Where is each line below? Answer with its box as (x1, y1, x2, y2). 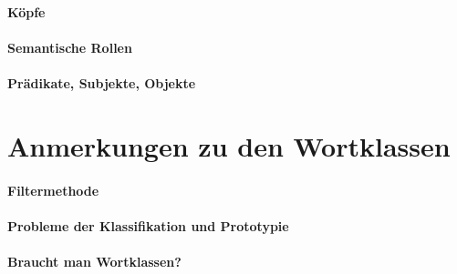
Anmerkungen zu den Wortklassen (7, 127, 451, 164)
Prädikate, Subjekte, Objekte (7, 73, 196, 92)
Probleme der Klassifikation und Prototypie (7, 216, 289, 235)
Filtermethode (7, 180, 99, 199)
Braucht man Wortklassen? (7, 251, 182, 270)
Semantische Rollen (7, 37, 132, 56)
